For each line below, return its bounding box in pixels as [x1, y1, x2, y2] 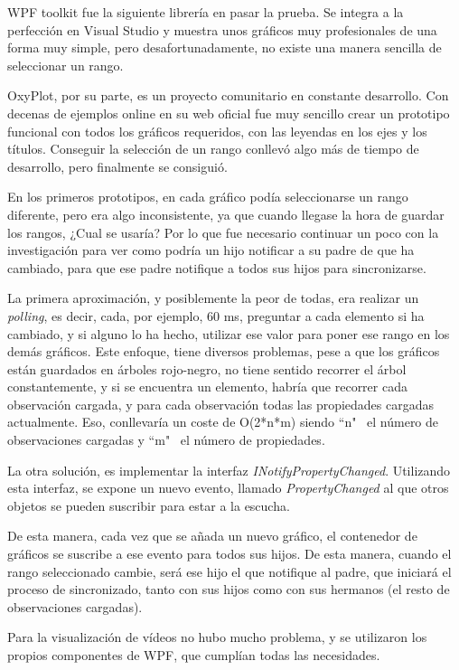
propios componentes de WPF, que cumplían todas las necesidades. [7, 646, 380, 664]
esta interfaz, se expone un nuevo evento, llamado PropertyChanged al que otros [7, 478, 449, 497]
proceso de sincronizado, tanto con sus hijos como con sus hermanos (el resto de [7, 580, 450, 599]
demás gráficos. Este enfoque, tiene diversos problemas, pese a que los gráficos [7, 342, 440, 361]
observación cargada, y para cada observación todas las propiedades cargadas [7, 394, 435, 413]
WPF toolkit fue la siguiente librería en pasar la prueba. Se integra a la [7, 3, 404, 21]
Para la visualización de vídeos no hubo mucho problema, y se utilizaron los [7, 628, 427, 646]
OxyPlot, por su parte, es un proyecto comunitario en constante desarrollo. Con [7, 86, 449, 105]
